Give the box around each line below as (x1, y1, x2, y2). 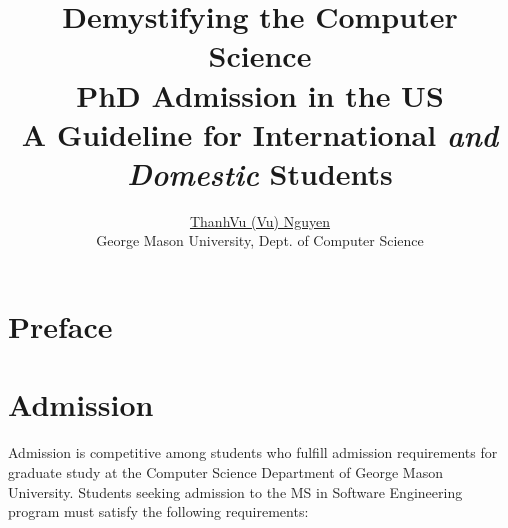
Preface (8, 306, 113, 347)
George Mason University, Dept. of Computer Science (96, 230, 424, 251)
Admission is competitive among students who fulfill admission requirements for (8, 442, 498, 463)
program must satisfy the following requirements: (8, 501, 309, 522)
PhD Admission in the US (76, 74, 444, 115)
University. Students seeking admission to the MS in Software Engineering (8, 481, 463, 502)
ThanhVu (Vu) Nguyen (189, 210, 331, 231)
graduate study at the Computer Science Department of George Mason (8, 461, 443, 482)
